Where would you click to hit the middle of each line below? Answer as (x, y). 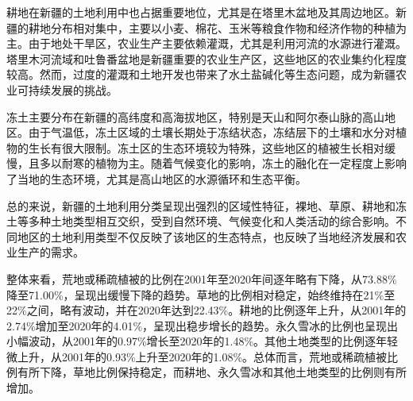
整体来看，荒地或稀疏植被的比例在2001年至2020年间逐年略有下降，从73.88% (202, 278)
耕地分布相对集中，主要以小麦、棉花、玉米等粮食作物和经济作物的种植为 (217, 27)
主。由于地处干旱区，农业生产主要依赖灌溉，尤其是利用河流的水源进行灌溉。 (206, 43)
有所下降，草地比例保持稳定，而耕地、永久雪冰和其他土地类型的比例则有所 (212, 372)
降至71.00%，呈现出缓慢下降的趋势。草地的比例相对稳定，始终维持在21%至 (201, 294)
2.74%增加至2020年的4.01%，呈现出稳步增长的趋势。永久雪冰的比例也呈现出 (203, 325)
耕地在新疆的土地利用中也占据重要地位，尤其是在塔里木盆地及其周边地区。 (201, 12)
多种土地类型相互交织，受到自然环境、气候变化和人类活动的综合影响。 (212, 221)
